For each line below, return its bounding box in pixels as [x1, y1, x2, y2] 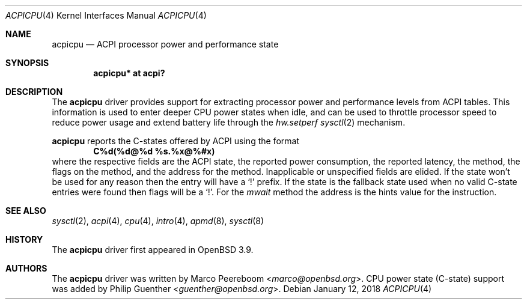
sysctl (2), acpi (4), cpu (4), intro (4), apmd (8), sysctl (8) [52, 216, 264, 226]
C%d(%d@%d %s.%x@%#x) [93, 146, 215, 156]
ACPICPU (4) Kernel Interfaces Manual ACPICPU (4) [5, 10, 207, 20]
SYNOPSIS [5, 58, 49, 68]
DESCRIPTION [5, 87, 63, 97]
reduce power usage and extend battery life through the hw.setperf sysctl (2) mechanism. [52, 117, 406, 127]
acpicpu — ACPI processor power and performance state [52, 39, 279, 49]
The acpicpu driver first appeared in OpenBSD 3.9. [52, 245, 254, 255]
